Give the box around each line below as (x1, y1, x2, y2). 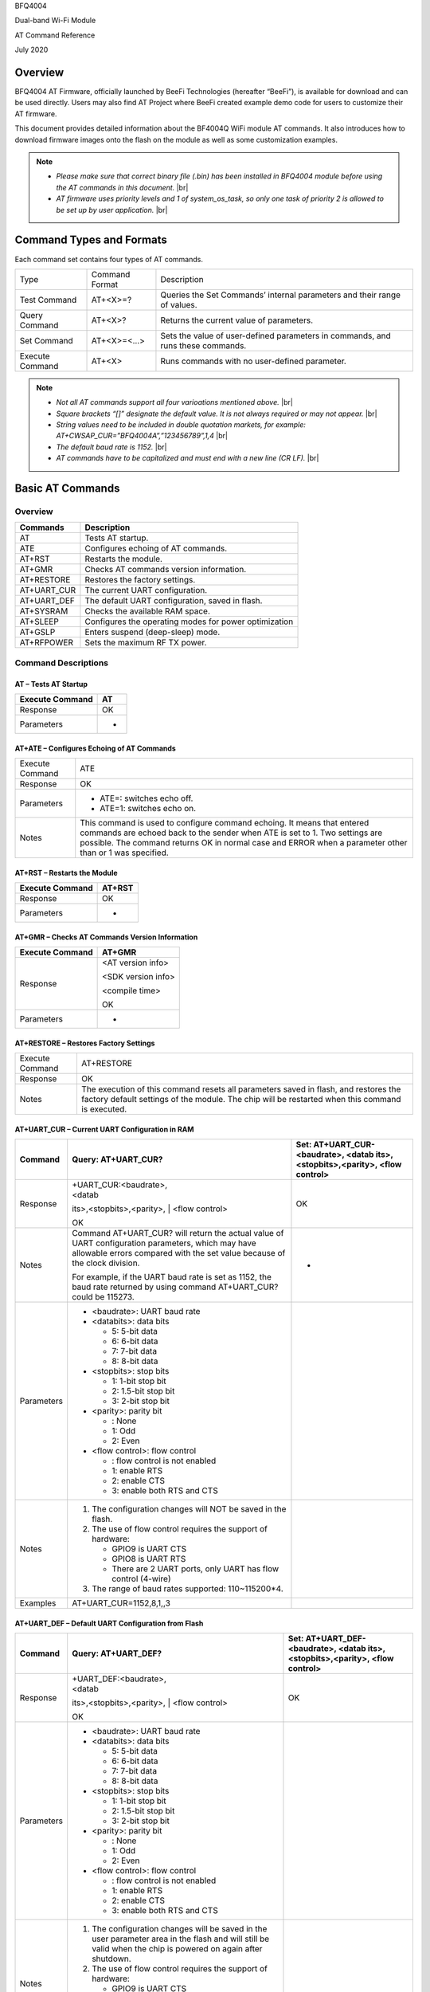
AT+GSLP (19, 626, 56, 637)
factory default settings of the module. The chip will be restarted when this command (80, 1093, 401, 1104)
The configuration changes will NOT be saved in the (92, 1503, 287, 1514)
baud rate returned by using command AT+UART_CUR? (72, 1281, 279, 1292)
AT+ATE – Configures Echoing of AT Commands (14, 743, 177, 753)
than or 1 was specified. (80, 847, 169, 858)
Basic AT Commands (14, 482, 120, 496)
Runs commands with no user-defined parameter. (160, 355, 346, 367)
